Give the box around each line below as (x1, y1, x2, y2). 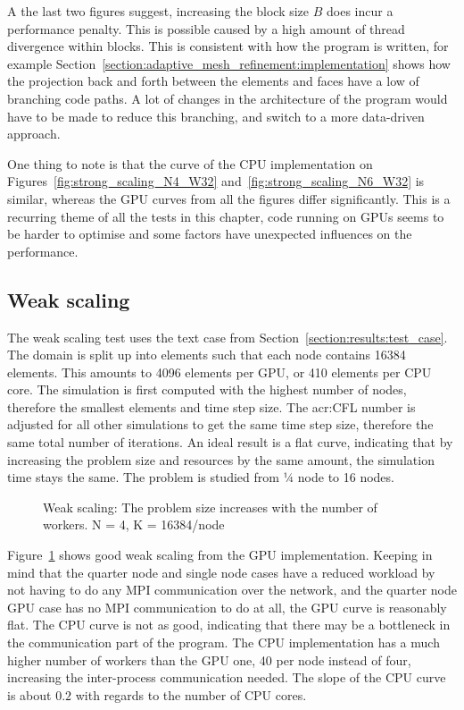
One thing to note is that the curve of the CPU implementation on (7, 154, 373, 173)
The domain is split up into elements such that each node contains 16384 (7, 345, 406, 364)
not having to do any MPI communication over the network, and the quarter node (7, 580, 457, 599)
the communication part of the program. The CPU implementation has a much (7, 633, 440, 652)
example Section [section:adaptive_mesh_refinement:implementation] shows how (7, 54, 451, 72)
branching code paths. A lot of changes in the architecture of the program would (7, 89, 448, 107)
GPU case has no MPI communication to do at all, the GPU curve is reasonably (7, 597, 447, 616)
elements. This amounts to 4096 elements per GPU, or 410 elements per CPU (7, 362, 432, 381)
